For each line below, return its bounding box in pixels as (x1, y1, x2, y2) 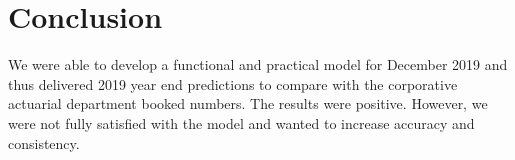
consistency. (8, 132, 80, 153)
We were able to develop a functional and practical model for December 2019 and (8, 54, 508, 75)
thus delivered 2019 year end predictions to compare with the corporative (8, 73, 458, 94)
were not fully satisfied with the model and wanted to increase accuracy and (8, 112, 475, 133)
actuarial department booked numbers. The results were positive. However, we (8, 93, 488, 114)
